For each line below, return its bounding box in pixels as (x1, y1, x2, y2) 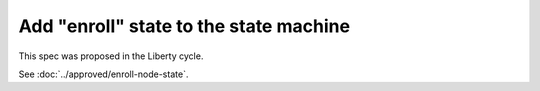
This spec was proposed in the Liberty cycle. (18, 50, 204, 62)
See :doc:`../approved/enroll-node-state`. (18, 68, 189, 80)
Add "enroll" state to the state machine (18, 15, 350, 37)
